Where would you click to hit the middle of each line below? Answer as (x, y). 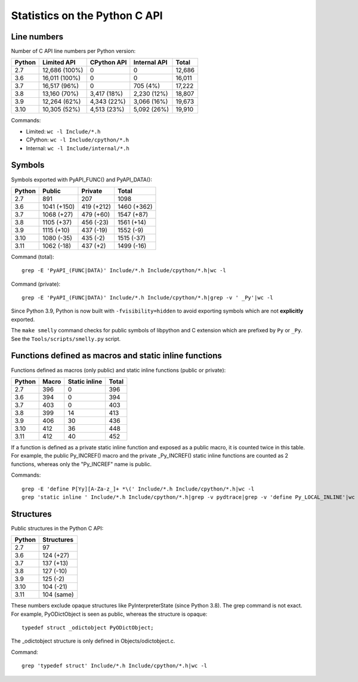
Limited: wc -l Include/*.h (63, 131)
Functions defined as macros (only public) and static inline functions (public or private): (118, 370)
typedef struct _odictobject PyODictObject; (88, 627)
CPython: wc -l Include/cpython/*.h (78, 140)
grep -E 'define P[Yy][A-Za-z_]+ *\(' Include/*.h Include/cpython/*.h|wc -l (138, 489)
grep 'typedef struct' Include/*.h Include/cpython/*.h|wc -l (115, 666)
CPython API (108, 63)
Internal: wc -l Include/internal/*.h (78, 148)
